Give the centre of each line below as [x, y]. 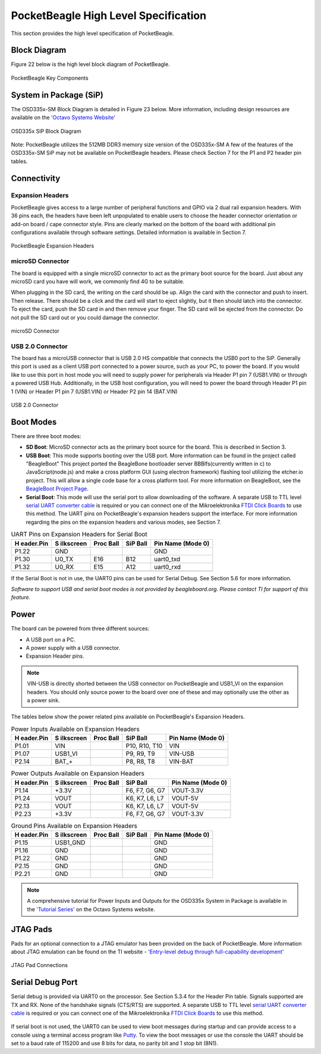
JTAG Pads [32, 929]
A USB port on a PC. [51, 639]
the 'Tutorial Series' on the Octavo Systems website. [91, 909]
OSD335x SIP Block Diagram [46, 131]
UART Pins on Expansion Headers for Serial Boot [79, 534]
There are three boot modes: [46, 436]
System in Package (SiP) [57, 95]
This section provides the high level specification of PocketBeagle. [93, 33]
